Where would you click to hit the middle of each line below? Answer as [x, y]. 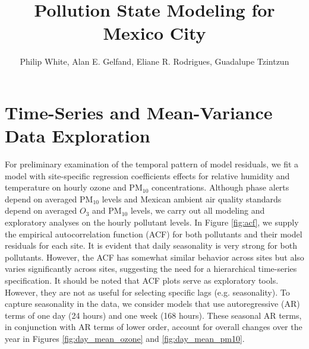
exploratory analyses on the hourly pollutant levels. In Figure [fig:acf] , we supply [152, 222]
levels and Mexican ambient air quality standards [192, 199]
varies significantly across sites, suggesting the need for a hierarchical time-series [151, 269]
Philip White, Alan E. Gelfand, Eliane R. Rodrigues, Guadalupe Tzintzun [154, 61]
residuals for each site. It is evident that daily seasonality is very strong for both [151, 245]
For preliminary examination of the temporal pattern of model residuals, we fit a [152, 164]
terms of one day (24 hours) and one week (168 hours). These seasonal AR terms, [153, 315]
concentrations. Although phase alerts [220, 187]
